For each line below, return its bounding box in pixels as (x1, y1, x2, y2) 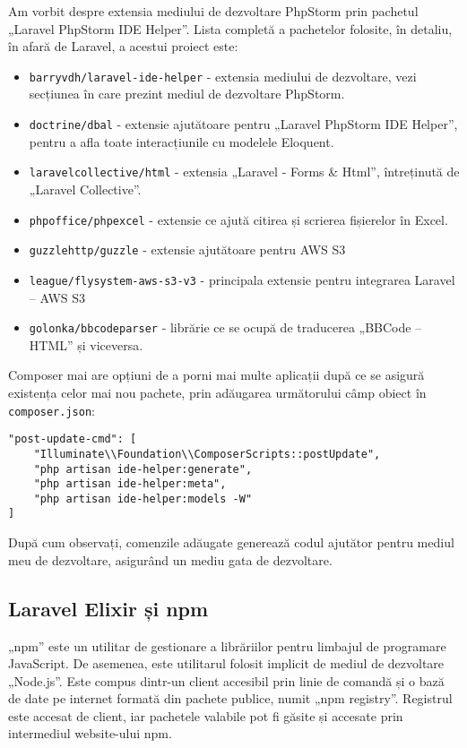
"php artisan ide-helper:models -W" (33, 492, 253, 505)
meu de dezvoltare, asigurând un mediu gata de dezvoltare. (8, 550, 333, 569)
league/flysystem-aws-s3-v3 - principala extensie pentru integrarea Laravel (29, 270, 455, 288)
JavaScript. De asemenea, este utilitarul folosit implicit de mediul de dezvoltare (8, 654, 445, 673)
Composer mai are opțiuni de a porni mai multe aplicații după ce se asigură (8, 365, 425, 384)
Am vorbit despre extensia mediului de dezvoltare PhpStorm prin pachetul (8, 2, 419, 20)
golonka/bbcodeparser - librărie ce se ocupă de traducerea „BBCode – (29, 318, 422, 337)
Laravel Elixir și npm (8, 594, 209, 622)
